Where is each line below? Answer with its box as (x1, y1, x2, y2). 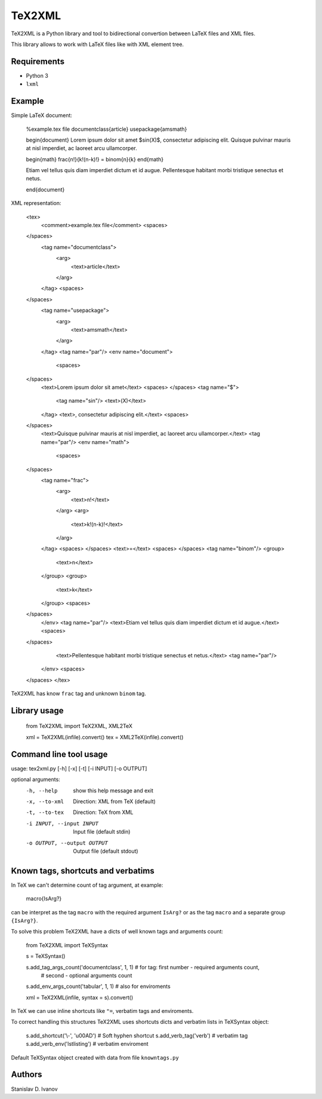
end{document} (26, 186, 65, 193)
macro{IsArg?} (26, 895, 62, 902)
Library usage (11, 705, 64, 715)
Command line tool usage (11, 749, 108, 759)
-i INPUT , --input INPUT (26, 820, 98, 827)
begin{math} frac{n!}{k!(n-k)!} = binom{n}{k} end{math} (26, 155, 164, 163)
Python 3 (26, 72, 49, 79)
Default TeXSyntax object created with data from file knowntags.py (11, 1054, 179, 1061)
